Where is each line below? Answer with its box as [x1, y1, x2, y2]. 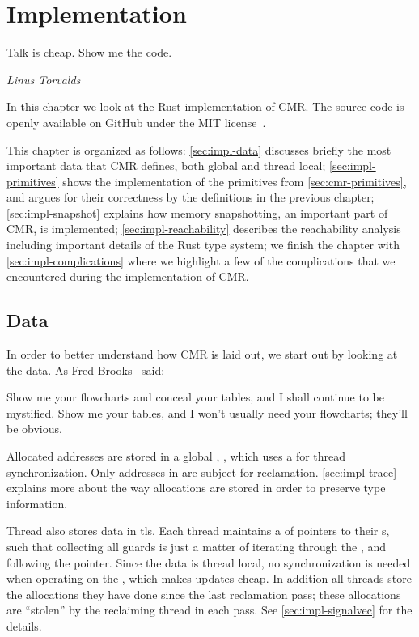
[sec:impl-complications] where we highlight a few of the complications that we [6, 252, 396, 269]
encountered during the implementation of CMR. [6, 268, 249, 285]
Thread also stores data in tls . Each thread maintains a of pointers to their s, [6, 522, 390, 539]
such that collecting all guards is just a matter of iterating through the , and [6, 537, 387, 554]
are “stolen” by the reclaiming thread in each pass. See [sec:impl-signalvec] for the [6, 601, 413, 618]
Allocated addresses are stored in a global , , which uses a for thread [6, 448, 346, 465]
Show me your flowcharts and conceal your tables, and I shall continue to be [6, 389, 384, 406]
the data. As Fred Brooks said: [6, 361, 165, 378]
